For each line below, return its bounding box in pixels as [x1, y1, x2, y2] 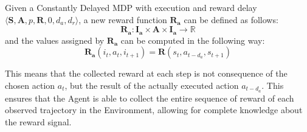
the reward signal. [5, 115, 72, 128]
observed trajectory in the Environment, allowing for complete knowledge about [5, 103, 303, 116]
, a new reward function [78, 13, 167, 26]
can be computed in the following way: [120, 33, 265, 46]
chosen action [5, 78, 55, 91]
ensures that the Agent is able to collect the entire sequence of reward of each [5, 91, 294, 104]
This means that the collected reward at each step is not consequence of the [5, 67, 288, 80]
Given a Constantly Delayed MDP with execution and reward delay [5, 1, 257, 13]
